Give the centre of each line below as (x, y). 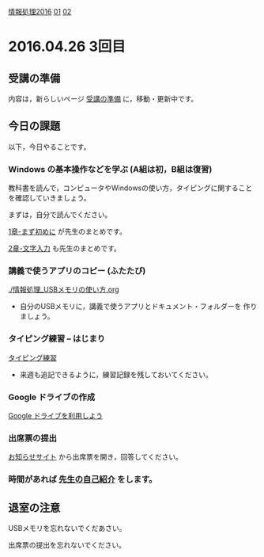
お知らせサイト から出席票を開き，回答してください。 (96, 457)
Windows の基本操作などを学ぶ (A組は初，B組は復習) (110, 169)
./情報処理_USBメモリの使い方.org (64, 290)
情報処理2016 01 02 (40, 11)
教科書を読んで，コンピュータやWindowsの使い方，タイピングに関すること (130, 188)
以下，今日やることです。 (49, 147)
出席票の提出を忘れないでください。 (67, 545)
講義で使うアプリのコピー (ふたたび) (77, 271)
